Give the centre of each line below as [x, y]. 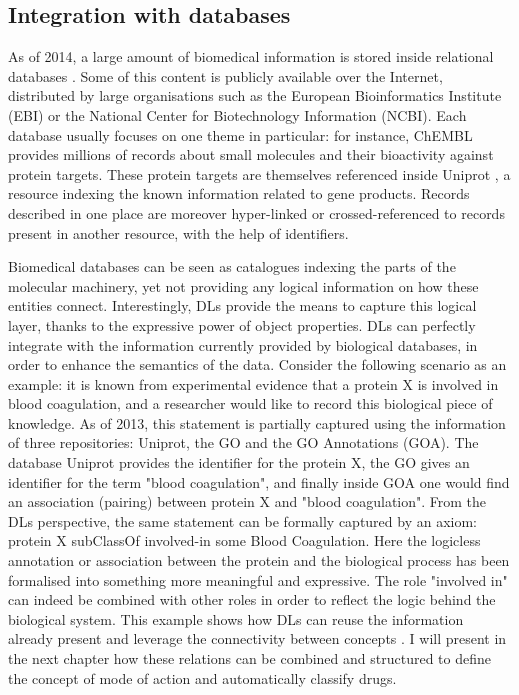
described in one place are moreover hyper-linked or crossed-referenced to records [256, 212]
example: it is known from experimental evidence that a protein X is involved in [253, 383]
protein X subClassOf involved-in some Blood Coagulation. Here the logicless [244, 540]
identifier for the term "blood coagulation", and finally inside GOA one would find [259, 481]
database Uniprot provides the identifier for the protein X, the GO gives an [239, 462]
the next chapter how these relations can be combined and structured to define [249, 658]
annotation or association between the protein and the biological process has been [259, 560]
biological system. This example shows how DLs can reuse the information [236, 618]
